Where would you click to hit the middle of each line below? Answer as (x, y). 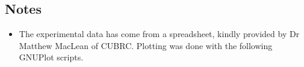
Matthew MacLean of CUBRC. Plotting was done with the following (146, 45)
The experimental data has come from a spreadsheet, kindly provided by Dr (159, 34)
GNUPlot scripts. (51, 57)
